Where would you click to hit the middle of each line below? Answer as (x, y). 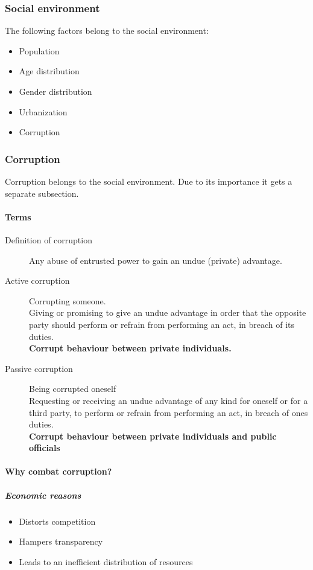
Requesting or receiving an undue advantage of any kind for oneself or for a (169, 400)
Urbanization (43, 111)
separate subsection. (42, 193)
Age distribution (49, 71)
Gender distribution (55, 91)
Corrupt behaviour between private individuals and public (153, 436)
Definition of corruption (49, 239)
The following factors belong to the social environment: (107, 30)
